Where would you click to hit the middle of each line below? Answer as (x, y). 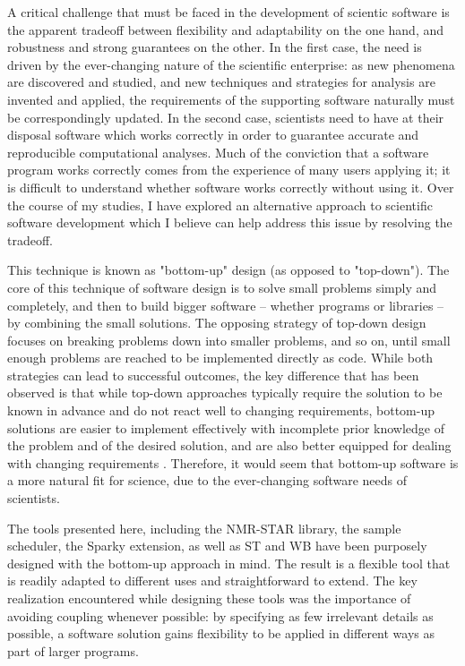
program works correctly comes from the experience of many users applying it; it (229, 170)
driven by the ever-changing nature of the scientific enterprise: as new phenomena (231, 64)
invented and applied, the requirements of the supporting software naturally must (231, 99)
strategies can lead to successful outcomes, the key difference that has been (213, 375)
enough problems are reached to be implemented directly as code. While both (220, 358)
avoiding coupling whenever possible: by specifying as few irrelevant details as (220, 615)
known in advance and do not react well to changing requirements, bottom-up (221, 410)
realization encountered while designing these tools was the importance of (209, 598)
